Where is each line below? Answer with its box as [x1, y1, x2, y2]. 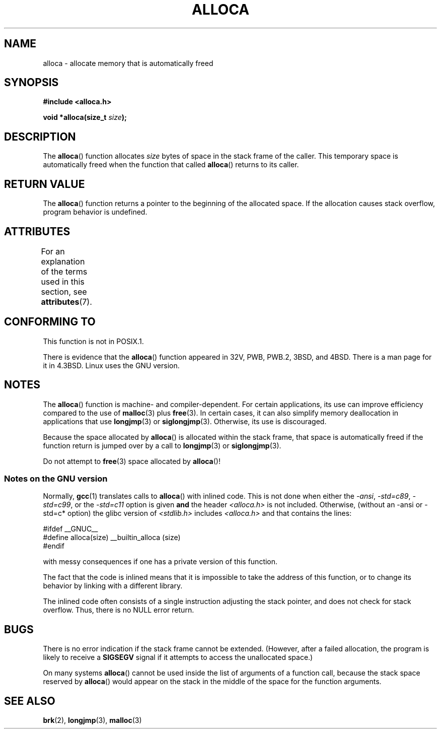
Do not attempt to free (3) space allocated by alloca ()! [43, 456, 220, 465]
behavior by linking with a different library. [43, 581, 183, 590]
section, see [41, 286, 87, 297]
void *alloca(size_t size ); [43, 113, 127, 122]
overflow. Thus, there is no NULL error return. [43, 606, 194, 615]
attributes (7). [41, 296, 92, 307]
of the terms [41, 266, 88, 277]
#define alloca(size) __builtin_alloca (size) [43, 533, 181, 542]
